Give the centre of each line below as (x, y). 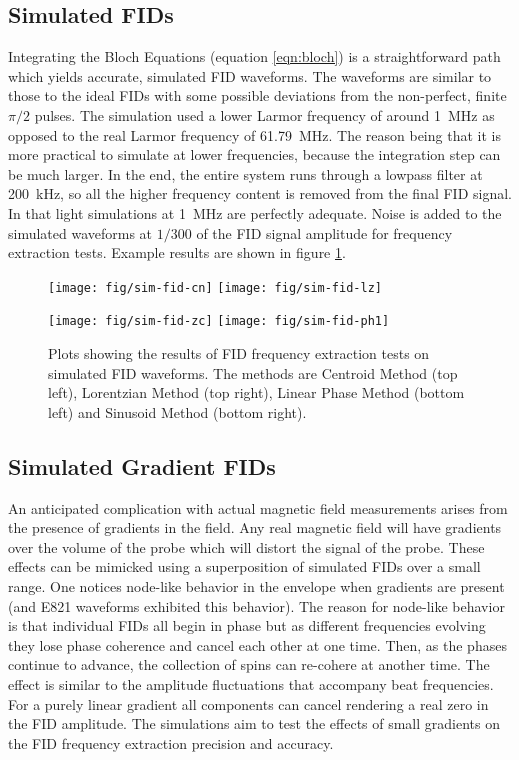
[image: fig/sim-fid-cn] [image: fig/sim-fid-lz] (215, 287)
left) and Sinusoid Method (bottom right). (177, 411)
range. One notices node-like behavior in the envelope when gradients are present (256, 586)
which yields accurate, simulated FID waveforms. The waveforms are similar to (250, 75)
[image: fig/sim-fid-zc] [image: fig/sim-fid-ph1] (219, 321)
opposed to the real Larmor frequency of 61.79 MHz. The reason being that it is (254, 134)
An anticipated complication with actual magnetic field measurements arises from (258, 507)
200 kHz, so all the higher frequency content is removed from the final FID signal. (260, 193)
